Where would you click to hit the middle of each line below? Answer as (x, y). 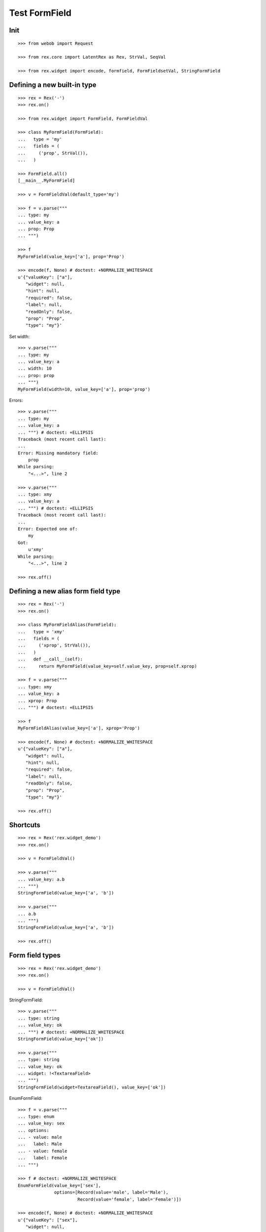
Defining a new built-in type (53, 85)
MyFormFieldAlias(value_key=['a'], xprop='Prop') (79, 728)
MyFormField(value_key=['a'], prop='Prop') (71, 257)
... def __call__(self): (50, 659)
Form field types (35, 955)
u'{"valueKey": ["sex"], (48, 1220)
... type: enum (36, 1116)
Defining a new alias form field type (65, 591)
